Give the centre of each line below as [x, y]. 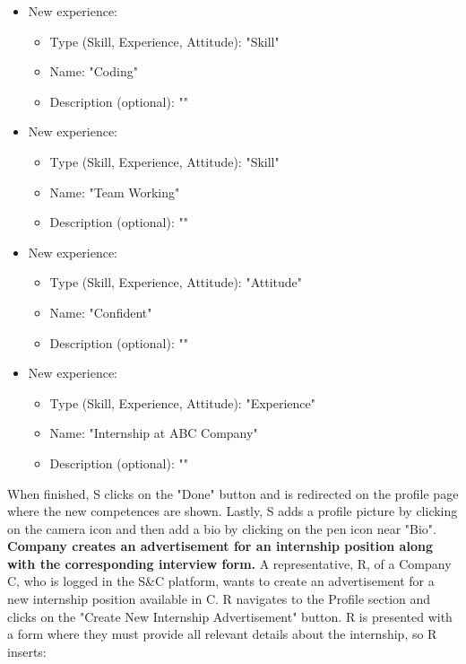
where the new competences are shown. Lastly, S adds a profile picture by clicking [233, 511]
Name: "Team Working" [115, 192]
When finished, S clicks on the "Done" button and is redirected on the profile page [233, 493]
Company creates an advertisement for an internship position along [220, 546]
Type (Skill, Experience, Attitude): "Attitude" [176, 282]
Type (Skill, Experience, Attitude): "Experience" [183, 402]
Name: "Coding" [94, 71]
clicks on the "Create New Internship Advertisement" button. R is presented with [230, 616]
